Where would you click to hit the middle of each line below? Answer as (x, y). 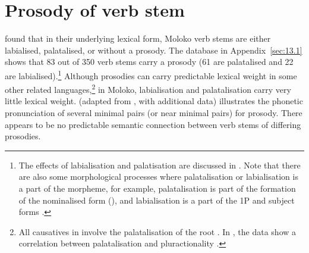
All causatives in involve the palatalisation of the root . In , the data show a (157, 231)
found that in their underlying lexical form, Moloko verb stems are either (138, 38)
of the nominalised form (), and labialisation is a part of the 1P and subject (157, 200)
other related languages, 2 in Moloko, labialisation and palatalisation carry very (148, 88)
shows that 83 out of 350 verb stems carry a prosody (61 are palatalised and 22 (149, 62)
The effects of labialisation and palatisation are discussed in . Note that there (160, 165)
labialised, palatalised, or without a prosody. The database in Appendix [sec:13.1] (154, 50)
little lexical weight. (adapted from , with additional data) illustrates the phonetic (154, 101)
